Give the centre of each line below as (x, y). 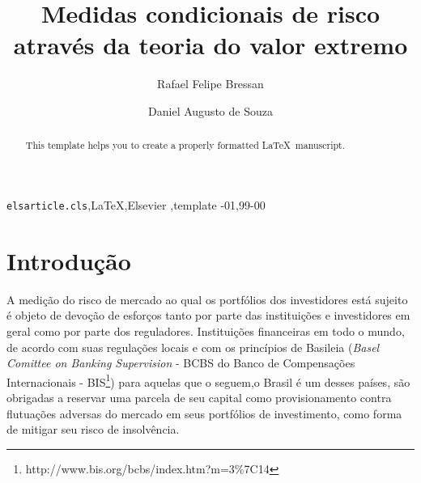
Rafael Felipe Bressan (210, 84)
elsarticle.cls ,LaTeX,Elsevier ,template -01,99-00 (136, 204)
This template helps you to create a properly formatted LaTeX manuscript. (185, 145)
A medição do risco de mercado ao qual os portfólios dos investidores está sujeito (207, 299)
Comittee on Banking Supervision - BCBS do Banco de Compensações (181, 363)
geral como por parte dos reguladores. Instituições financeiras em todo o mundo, (206, 330)
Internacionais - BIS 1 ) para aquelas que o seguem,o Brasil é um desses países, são (208, 380)
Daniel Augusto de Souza (210, 110)
